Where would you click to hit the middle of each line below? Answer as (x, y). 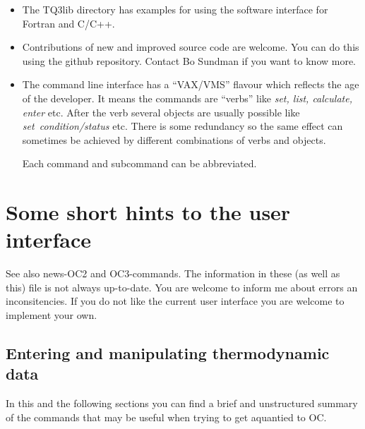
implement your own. (52, 315)
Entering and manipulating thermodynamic (168, 353)
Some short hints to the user (148, 212)
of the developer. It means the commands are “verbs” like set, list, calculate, (187, 98)
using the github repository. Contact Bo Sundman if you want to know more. (189, 60)
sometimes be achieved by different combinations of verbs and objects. (174, 139)
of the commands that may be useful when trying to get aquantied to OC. (166, 417)
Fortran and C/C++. (68, 23)
